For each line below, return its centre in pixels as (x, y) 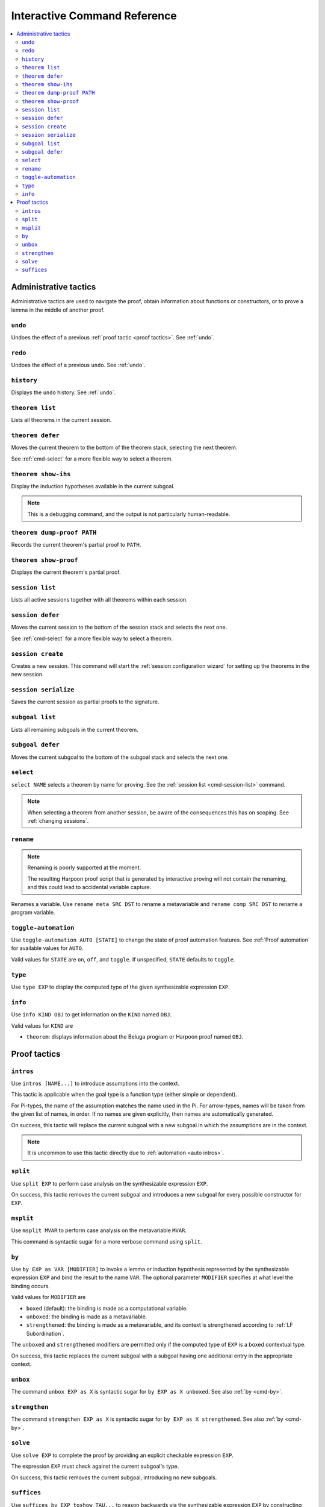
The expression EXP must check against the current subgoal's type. (95, 1466)
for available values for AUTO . (47, 948)
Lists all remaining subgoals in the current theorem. (75, 729)
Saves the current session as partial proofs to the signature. (85, 702)
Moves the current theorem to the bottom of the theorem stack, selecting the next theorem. (124, 448)
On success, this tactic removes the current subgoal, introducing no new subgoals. (114, 1477)
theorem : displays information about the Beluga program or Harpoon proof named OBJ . (135, 1036)
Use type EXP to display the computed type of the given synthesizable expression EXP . (120, 987)
